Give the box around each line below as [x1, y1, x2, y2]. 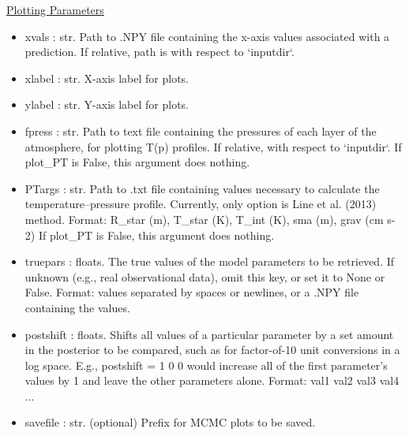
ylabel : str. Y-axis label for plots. [24, 96, 189, 113]
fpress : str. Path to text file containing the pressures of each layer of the [24, 122, 377, 139]
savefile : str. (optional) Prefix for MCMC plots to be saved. [24, 414, 316, 430]
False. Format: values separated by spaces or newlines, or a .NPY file [24, 284, 359, 300]
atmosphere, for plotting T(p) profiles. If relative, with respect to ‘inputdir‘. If [24, 138, 402, 155]
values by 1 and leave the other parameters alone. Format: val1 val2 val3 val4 [24, 372, 400, 389]
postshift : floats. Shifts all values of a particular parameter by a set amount [24, 326, 394, 342]
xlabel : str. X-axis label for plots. [24, 69, 189, 86]
